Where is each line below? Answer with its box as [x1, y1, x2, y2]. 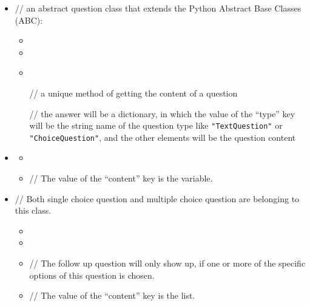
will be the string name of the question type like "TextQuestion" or [29, 119, 283, 132]
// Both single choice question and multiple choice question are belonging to [15, 192, 300, 205]
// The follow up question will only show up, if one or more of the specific [29, 257, 306, 270]
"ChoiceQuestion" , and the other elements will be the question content [29, 131, 296, 143]
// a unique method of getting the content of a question [29, 86, 238, 99]
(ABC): [15, 13, 43, 26]
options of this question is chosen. [29, 268, 155, 281]
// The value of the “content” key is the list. [29, 289, 195, 302]
